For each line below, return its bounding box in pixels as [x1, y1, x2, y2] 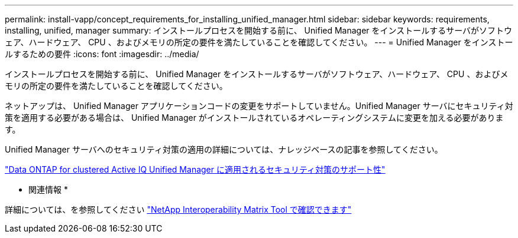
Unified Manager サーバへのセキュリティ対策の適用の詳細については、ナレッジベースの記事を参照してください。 [5, 144, 443, 154]
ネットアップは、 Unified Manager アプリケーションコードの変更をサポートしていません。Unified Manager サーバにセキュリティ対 [5, 101, 513, 111]
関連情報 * [28, 184, 68, 194]
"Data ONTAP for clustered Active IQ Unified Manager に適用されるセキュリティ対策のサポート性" [5, 164, 386, 174]
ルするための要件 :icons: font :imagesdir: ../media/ [5, 49, 199, 59]
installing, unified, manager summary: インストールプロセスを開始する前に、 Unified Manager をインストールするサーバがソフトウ [5, 25, 513, 35]
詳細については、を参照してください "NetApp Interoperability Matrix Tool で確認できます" [5, 204, 352, 214]
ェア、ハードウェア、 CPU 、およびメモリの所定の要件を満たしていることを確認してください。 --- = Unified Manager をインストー [5, 37, 513, 47]
